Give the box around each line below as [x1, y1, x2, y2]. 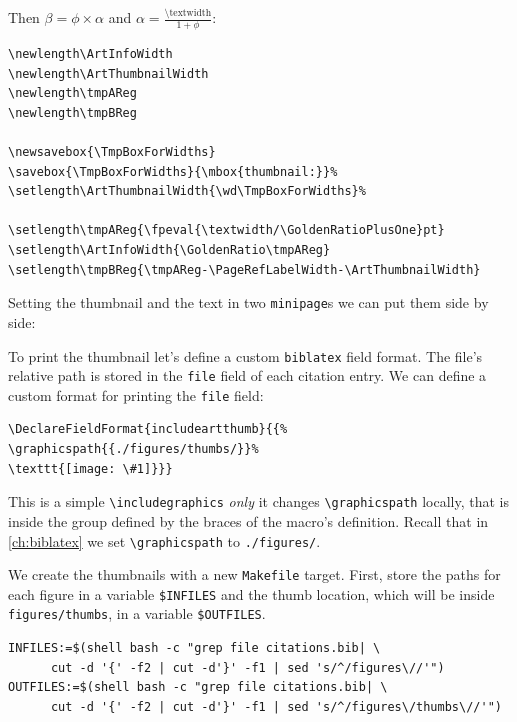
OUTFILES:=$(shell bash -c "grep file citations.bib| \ [8, 680, 388, 695]
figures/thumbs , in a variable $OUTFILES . [8, 603, 266, 624]
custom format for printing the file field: [8, 384, 264, 405]
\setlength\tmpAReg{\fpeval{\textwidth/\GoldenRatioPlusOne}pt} [8, 223, 445, 238]
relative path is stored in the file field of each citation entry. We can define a [8, 365, 487, 386]
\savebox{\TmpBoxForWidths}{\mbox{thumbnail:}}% [8, 164, 338, 179]
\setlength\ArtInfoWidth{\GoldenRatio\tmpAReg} [8, 243, 331, 258]
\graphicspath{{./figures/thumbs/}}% [8, 442, 259, 457]
